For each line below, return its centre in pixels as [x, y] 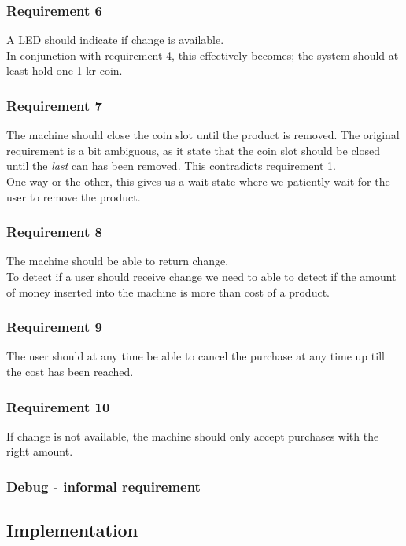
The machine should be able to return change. [118, 261]
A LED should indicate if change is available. [115, 40]
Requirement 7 [54, 105]
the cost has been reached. [70, 371]
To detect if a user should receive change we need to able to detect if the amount [201, 276]
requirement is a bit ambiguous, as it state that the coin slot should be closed [194, 150]
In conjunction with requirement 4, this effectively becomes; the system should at [203, 55]
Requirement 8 [54, 232]
